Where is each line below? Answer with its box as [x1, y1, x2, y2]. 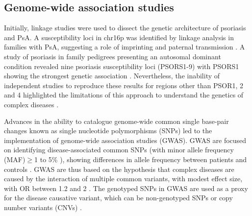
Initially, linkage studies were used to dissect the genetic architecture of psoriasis [4, 23, 246, 33]
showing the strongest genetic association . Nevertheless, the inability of [4, 71, 220, 81]
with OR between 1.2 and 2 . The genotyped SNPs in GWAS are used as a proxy [4, 183, 248, 193]
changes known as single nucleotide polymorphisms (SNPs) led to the [4, 125, 212, 136]
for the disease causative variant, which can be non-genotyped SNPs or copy [4, 192, 233, 203]
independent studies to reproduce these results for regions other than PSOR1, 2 [4, 80, 243, 90]
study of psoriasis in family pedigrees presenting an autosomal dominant [4, 51, 221, 61]
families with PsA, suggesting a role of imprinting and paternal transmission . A [4, 42, 245, 52]
